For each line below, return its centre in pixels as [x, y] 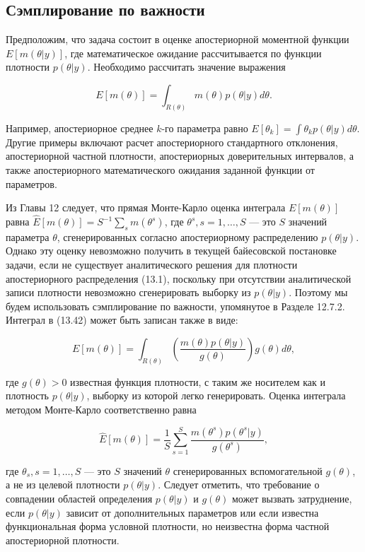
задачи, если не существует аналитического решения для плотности [152, 265]
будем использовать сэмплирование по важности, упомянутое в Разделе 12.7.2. [175, 306]
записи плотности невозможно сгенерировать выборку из [128, 292]
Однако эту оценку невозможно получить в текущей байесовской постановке [171, 251]
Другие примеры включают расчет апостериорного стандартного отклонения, [172, 142]
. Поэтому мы [318, 292]
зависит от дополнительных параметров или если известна [192, 512]
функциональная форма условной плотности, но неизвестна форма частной [168, 526]
